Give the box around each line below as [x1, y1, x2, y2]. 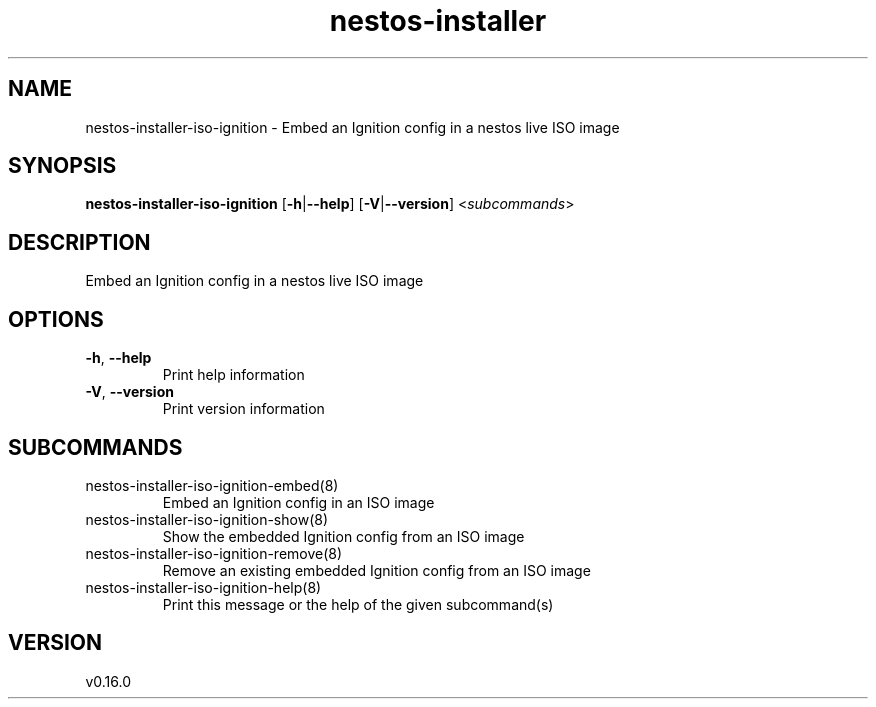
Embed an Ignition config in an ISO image [162, 493, 435, 511]
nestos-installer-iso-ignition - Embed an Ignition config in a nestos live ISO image [85, 118, 620, 136]
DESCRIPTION [8, 229, 151, 255]
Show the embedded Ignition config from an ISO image [162, 527, 525, 545]
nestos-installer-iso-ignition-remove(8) [85, 544, 343, 562]
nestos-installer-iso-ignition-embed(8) [85, 476, 339, 494]
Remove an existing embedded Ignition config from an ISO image [162, 561, 591, 579]
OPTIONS [8, 306, 104, 332]
